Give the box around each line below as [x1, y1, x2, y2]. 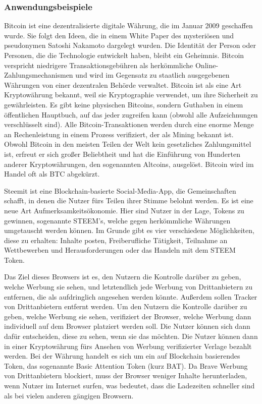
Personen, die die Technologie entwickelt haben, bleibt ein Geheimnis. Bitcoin [4, 50, 244, 60]
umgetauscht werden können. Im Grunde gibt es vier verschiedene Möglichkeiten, [4, 225, 254, 236]
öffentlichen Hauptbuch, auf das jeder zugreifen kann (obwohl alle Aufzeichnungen [4, 109, 258, 120]
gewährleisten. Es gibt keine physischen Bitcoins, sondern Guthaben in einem [4, 99, 243, 109]
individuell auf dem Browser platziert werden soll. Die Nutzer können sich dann [4, 321, 250, 331]
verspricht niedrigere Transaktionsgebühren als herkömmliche [4, 60, 193, 70]
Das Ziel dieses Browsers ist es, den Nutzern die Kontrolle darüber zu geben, [4, 271, 241, 282]
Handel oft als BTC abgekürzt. [4, 168, 100, 179]
